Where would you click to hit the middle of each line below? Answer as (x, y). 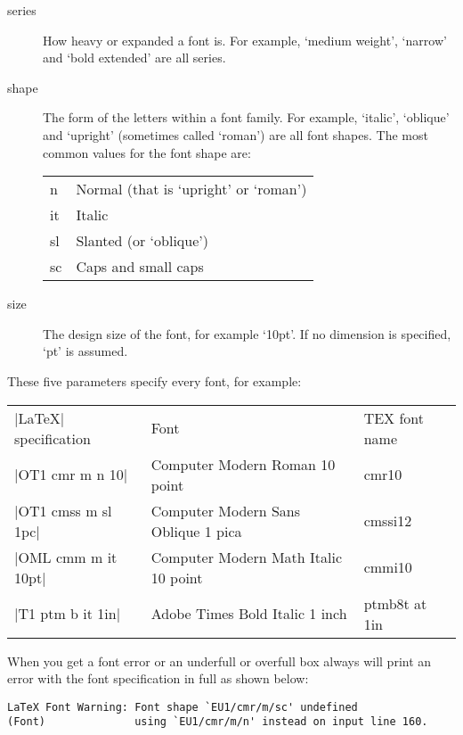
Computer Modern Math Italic (247, 557)
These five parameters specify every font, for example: (154, 380)
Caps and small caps (140, 267)
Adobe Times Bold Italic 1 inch (249, 614)
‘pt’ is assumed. (85, 351)
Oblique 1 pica (196, 531)
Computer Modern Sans (226, 510)
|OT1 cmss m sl (63, 510)
